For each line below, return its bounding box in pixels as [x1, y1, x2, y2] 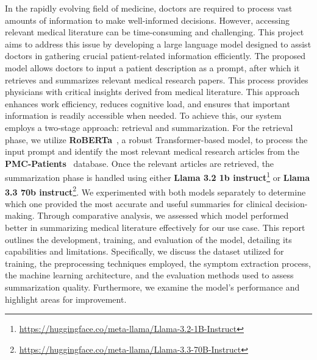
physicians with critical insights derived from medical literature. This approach [5, 85, 300, 98]
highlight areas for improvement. [5, 292, 127, 305]
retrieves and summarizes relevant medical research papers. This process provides [5, 73, 308, 86]
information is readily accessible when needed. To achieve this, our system [5, 109, 282, 122]
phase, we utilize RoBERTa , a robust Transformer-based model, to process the [5, 133, 308, 146]
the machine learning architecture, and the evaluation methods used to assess [5, 269, 294, 281]
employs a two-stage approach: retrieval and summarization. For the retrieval [5, 121, 293, 133]
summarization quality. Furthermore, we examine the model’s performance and [5, 280, 300, 293]
